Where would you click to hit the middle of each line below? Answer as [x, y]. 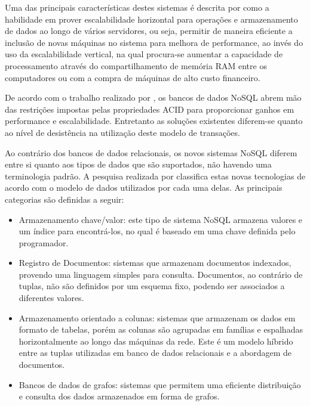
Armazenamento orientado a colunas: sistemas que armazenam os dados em [157, 317]
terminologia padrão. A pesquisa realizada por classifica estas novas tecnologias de [155, 176]
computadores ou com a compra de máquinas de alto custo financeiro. [133, 77]
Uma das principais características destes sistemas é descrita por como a [137, 7]
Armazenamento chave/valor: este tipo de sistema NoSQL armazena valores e [161, 219]
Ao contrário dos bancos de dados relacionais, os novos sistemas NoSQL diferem [151, 152]
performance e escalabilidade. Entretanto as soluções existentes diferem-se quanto [154, 121]
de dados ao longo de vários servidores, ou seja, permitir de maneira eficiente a [149, 31]
